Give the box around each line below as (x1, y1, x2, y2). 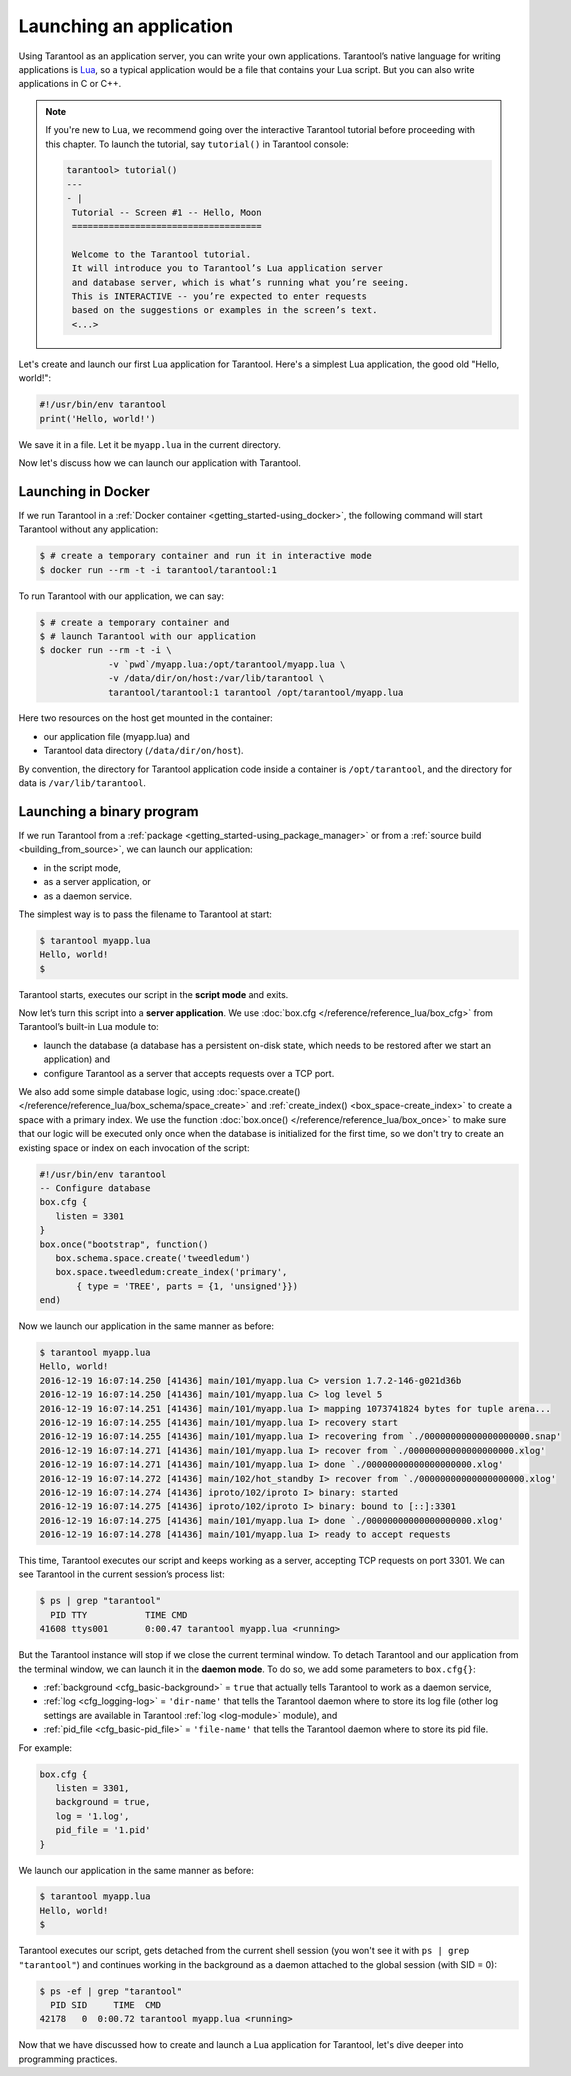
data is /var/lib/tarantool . (18, 777, 147, 789)
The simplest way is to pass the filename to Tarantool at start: (18, 908, 272, 920)
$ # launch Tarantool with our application (39, 630, 257, 642)
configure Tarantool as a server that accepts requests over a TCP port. (43, 1067, 335, 1079)
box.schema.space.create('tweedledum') (55, 1252, 251, 1264)
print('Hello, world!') (39, 413, 157, 424)
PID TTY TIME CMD (50, 1609, 188, 1620)
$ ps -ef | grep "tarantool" (39, 1985, 183, 1997)
